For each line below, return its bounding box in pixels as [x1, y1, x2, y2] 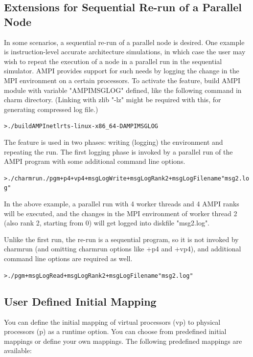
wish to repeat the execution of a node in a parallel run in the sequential [4, 56, 222, 66]
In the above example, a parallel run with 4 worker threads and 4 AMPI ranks [4, 199, 239, 209]
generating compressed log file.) [4, 104, 98, 114]
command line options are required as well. [4, 253, 133, 264]
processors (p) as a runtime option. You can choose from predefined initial [4, 326, 227, 336]
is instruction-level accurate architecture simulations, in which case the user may [4, 46, 246, 57]
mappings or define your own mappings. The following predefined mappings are [4, 335, 242, 346]
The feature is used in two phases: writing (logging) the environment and [4, 137, 223, 147]
